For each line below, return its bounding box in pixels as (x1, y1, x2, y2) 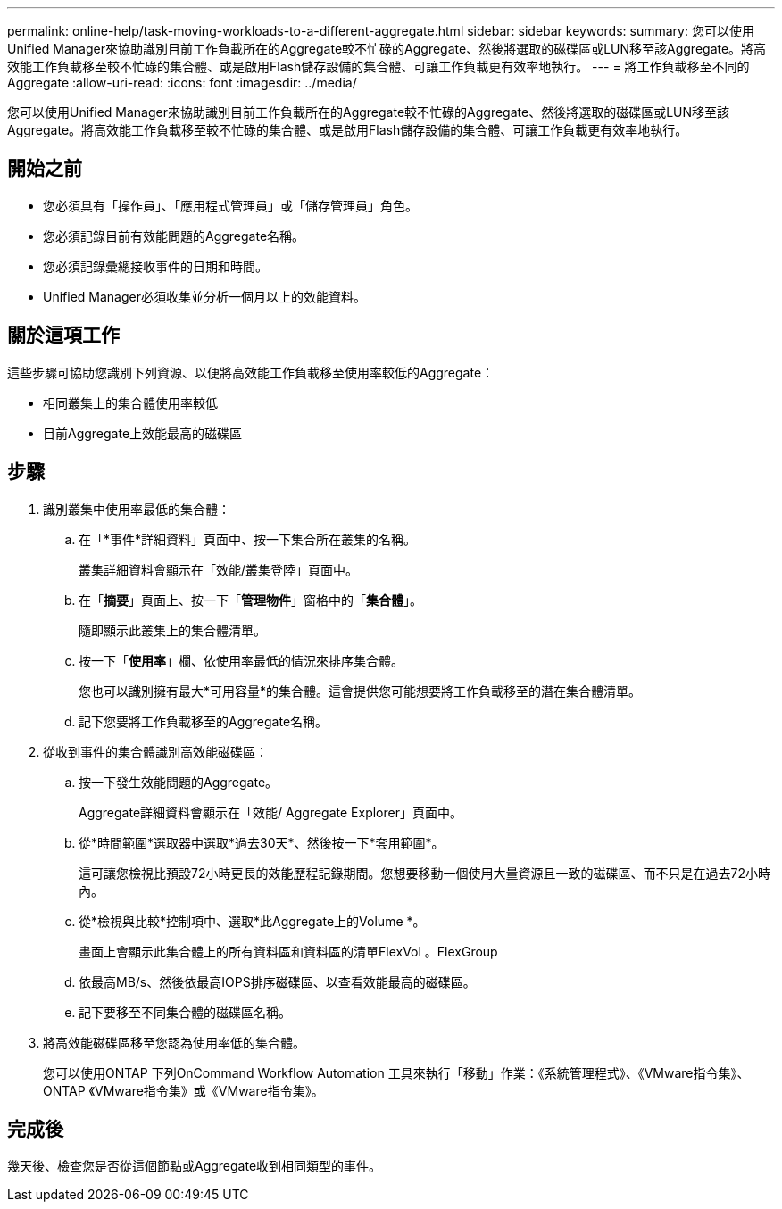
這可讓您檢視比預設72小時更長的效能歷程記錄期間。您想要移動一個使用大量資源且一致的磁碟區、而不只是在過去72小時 (79, 865, 770, 881)
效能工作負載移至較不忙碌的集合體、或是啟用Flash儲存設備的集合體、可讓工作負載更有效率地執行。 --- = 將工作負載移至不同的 (7, 59, 750, 74)
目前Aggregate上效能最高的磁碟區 (43, 425, 243, 441)
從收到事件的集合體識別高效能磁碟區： (43, 743, 268, 759)
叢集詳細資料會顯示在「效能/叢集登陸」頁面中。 (79, 561, 359, 577)
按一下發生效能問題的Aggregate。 (79, 774, 279, 790)
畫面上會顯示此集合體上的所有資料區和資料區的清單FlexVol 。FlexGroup (79, 943, 498, 959)
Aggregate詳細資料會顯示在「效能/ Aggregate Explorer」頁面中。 (79, 804, 462, 820)
